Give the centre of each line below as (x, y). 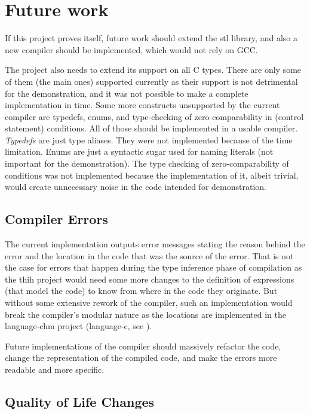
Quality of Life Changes (80, 401)
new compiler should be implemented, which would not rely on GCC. (131, 49)
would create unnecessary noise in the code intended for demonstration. (136, 187)
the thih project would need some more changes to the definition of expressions (150, 279)
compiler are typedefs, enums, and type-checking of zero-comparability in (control (154, 116)
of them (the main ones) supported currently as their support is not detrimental (151, 81)
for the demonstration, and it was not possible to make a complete (127, 93)
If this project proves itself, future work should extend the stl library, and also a (151, 38)
